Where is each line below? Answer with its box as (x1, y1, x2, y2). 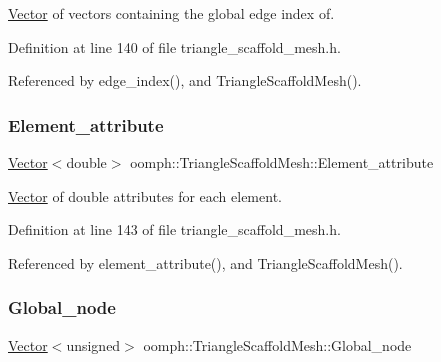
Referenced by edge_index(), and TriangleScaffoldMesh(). (8, 70, 362, 91)
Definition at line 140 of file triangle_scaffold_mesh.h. (8, 36, 341, 57)
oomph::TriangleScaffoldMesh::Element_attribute (130, 152, 434, 172)
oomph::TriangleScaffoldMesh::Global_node (143, 334, 412, 355)
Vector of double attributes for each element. (8, 185, 282, 206)
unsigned (66, 334, 121, 355)
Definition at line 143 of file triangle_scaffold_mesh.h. (8, 219, 341, 240)
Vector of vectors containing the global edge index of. (8, 3, 335, 23)
